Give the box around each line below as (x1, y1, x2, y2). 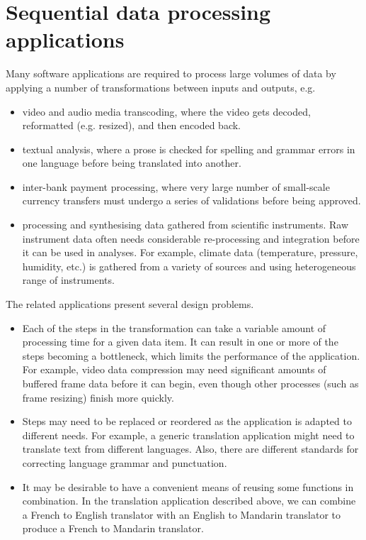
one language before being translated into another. (22, 155, 241, 170)
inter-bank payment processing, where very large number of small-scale (22, 179, 330, 194)
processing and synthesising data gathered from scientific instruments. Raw (22, 217, 349, 232)
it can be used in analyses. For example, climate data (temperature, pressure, (22, 245, 358, 260)
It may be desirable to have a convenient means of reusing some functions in (22, 479, 354, 494)
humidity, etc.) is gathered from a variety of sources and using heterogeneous (22, 258, 356, 273)
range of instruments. (22, 272, 115, 287)
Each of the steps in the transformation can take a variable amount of (22, 320, 326, 335)
